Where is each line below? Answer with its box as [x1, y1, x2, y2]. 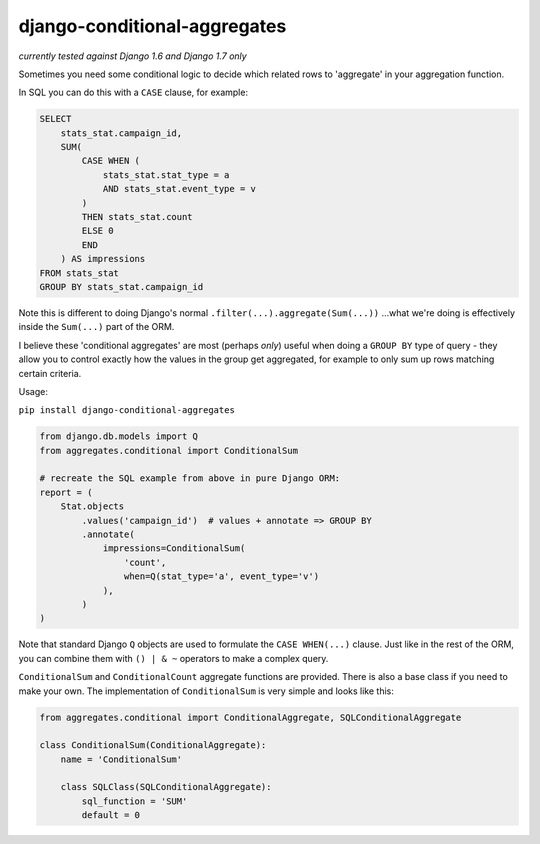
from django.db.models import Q [39, 431, 199, 442]
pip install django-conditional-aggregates [18, 405, 235, 416]
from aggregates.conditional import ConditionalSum [39, 445, 299, 456]
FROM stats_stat [39, 267, 120, 279]
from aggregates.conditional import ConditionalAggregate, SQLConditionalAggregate [39, 711, 462, 723]
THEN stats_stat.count [81, 211, 194, 223]
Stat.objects [60, 501, 125, 512]
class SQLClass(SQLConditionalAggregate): [60, 781, 272, 793]
